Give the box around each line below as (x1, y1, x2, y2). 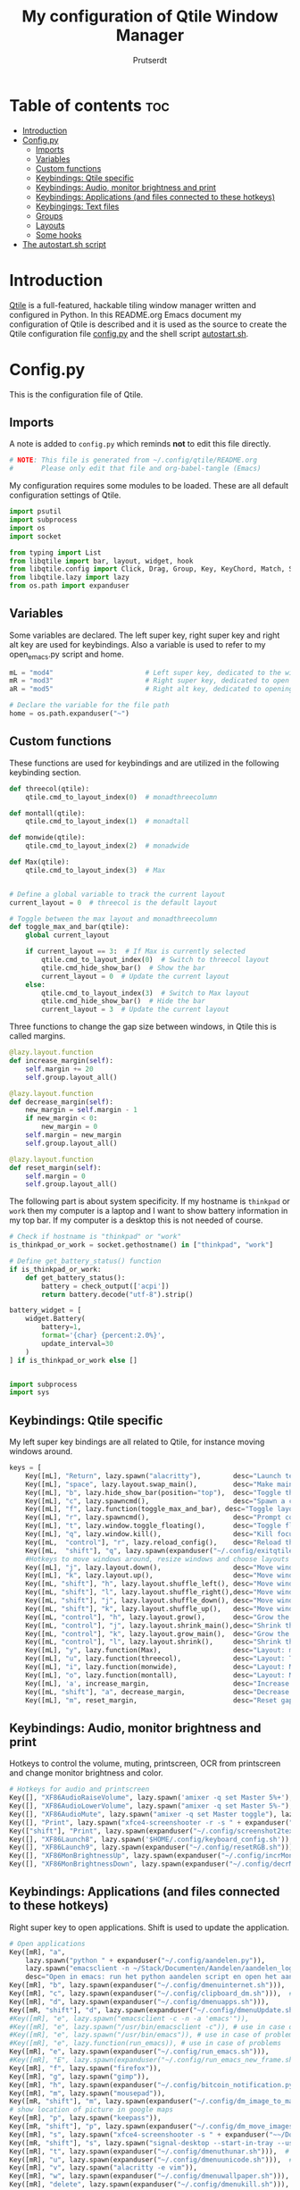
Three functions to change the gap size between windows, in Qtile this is (9, 1021, 277, 1032)
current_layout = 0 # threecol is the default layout (9, 898, 218, 907)
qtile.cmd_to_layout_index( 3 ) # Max (25, 865, 166, 874)
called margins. (9, 1031, 66, 1041)
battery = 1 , (41, 1323, 82, 1332)
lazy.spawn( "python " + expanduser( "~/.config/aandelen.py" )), (25, 1956, 266, 1965)
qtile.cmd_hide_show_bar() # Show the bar (41, 963, 205, 973)
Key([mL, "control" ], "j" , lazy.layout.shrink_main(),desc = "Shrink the (25, 1621, 297, 1630)
